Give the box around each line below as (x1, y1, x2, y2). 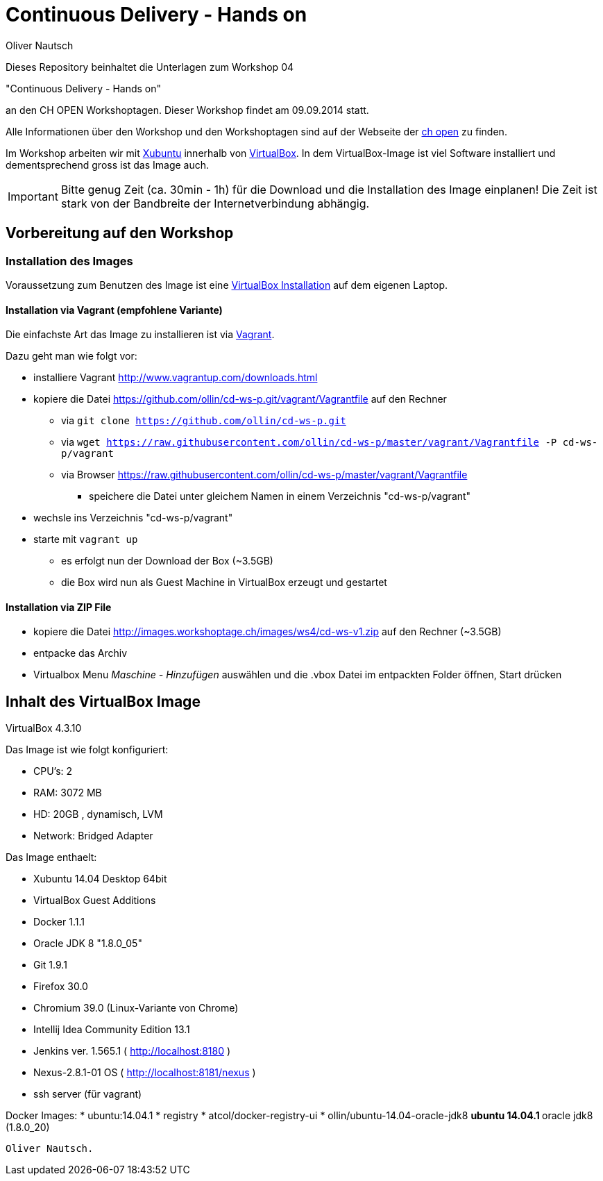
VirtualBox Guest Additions (33, 894, 156, 907)
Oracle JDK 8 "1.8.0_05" (33, 937, 142, 950)
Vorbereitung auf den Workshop (6, 224, 234, 242)
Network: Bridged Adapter (33, 830, 153, 842)
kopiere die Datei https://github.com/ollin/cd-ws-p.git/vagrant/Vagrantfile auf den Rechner (33, 393, 447, 405)
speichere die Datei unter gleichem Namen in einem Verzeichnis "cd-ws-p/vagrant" (89, 490, 471, 503)
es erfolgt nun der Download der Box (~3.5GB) (61, 555, 273, 567)
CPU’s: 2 (33, 765, 73, 778)
